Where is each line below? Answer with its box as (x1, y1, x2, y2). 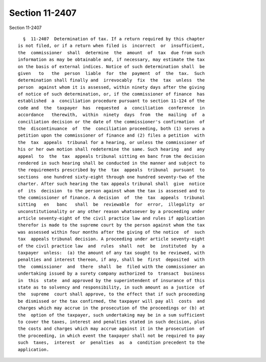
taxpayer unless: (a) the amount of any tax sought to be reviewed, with (18, 250, 205, 256)
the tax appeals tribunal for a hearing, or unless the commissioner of (18, 140, 205, 145)
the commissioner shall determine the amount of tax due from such (18, 50, 205, 55)
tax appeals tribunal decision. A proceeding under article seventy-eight (18, 236, 205, 242)
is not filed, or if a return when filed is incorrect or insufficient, (18, 43, 205, 49)
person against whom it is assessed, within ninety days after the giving (18, 84, 205, 90)
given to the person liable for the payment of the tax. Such (18, 71, 205, 76)
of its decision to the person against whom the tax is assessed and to (18, 188, 205, 193)
